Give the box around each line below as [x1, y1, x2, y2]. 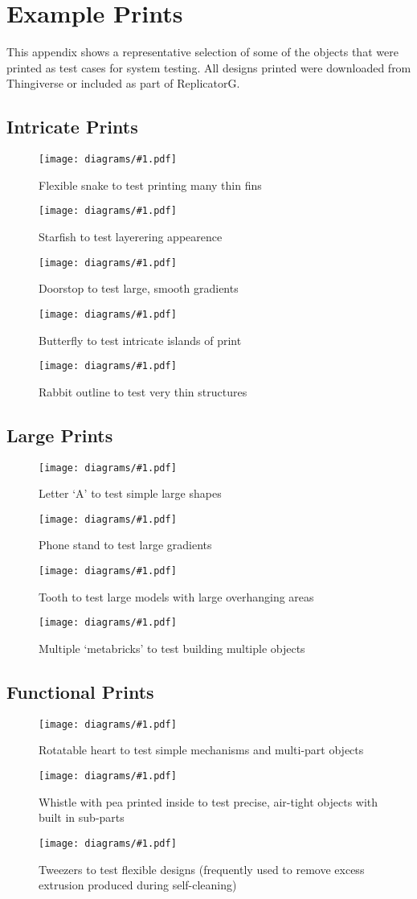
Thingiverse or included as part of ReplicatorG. [6, 75, 240, 92]
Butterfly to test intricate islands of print [39, 331, 242, 348]
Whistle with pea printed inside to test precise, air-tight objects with [39, 793, 378, 810]
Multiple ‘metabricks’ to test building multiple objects [39, 639, 305, 656]
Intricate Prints [6, 114, 138, 139]
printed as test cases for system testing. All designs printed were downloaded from [6, 59, 411, 76]
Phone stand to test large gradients [39, 536, 212, 553]
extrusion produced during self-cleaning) [39, 876, 237, 893]
